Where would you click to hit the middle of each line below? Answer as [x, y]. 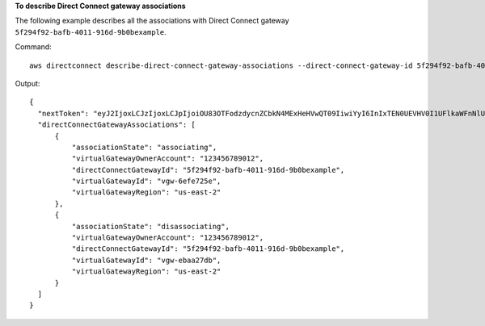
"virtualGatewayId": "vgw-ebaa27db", [146, 260]
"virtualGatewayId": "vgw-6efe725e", [146, 181]
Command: [33, 47]
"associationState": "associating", [144, 147]
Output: [27, 83]
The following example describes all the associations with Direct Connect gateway [152, 21]
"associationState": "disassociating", [151, 226]
